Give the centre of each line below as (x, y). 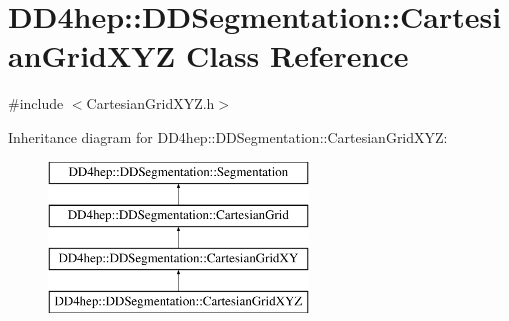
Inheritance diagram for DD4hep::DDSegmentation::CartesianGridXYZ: (228, 136)
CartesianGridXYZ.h (150, 103)
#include (36, 103)
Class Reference (297, 55)
